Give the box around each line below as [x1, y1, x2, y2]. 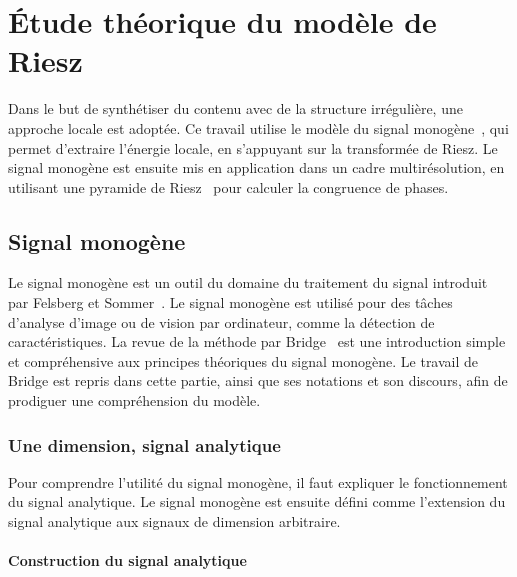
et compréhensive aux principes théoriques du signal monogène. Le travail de [8, 350, 479, 371]
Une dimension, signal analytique [8, 432, 281, 457]
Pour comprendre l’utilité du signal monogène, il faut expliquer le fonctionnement [8, 471, 508, 492]
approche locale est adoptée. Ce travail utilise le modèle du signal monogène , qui [8, 117, 509, 138]
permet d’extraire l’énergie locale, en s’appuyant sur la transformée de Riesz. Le [8, 137, 498, 158]
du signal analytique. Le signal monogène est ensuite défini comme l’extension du [8, 491, 506, 512]
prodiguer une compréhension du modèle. [8, 390, 261, 411]
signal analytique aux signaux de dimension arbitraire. [8, 511, 341, 532]
